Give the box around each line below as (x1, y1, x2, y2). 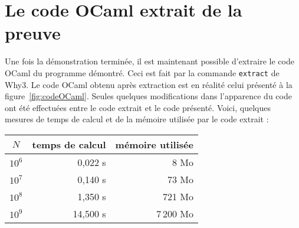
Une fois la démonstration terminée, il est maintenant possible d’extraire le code (5, 55, 294, 67)
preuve (5, 21, 61, 45)
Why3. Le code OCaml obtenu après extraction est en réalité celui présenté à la (5, 78, 293, 90)
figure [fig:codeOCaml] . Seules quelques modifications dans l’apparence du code (5, 90, 292, 102)
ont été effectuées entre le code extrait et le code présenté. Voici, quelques (5, 101, 271, 113)
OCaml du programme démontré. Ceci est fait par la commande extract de (5, 66, 280, 79)
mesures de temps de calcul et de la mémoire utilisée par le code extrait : (5, 113, 269, 125)
